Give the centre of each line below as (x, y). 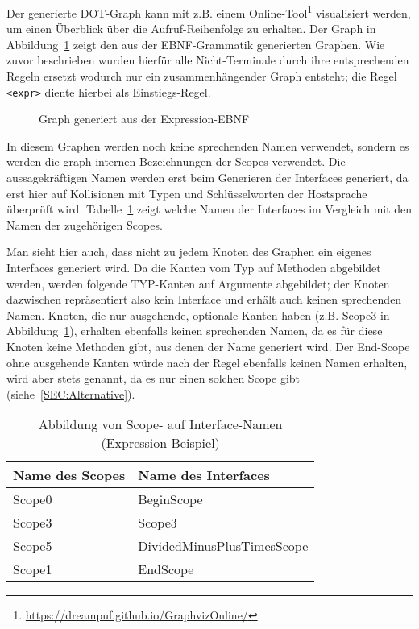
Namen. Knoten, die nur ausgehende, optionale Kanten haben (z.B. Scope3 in (198, 314)
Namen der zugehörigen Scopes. (85, 224)
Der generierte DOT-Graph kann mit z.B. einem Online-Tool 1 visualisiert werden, (209, 12)
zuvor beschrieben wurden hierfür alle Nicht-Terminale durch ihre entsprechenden (208, 60)
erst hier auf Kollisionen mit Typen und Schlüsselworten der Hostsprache (187, 193)
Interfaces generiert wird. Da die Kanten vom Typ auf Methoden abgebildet (194, 268)
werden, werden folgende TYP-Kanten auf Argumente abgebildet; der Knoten (198, 283)
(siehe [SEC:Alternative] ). (71, 393)
